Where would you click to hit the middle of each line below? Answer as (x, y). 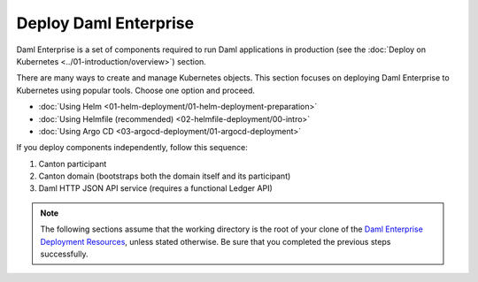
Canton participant (73, 164)
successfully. (64, 254)
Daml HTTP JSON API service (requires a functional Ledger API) (156, 188)
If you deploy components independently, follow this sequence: (132, 148)
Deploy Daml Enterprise (105, 23)
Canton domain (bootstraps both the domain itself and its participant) (165, 176)
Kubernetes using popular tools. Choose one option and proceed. (136, 90)
